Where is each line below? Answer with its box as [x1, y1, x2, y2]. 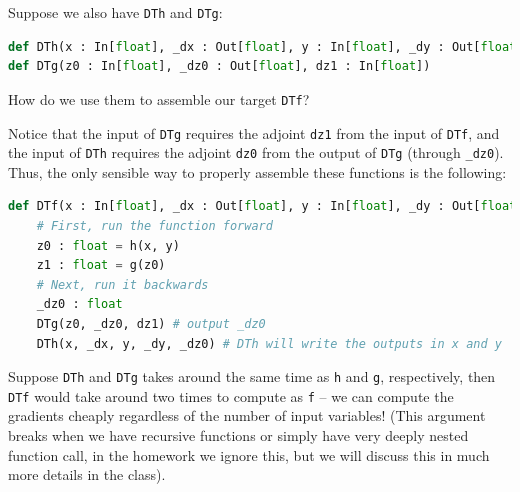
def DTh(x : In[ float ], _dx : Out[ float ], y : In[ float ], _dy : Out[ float [8, 39, 517, 54]
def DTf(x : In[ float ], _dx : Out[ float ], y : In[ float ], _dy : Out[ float [8, 199, 517, 214]
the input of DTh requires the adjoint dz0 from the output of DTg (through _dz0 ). [8, 142, 504, 163]
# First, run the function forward [36, 219, 273, 233]
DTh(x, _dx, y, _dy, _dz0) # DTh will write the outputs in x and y [36, 336, 502, 351]
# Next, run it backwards [36, 277, 209, 292]
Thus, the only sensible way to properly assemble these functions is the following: [8, 161, 507, 182]
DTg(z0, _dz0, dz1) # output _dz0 [36, 316, 266, 331]
